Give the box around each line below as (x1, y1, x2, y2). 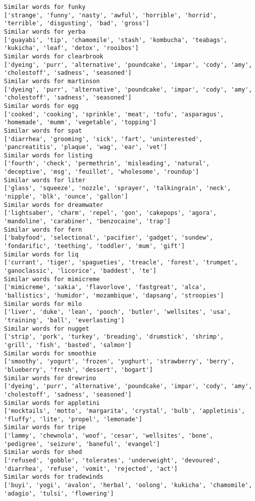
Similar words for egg (4, 102, 79, 109)
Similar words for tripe (4, 424, 86, 431)
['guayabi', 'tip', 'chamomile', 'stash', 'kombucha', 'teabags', (4, 36, 228, 44)
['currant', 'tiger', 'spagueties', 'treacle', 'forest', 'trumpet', (4, 259, 238, 266)
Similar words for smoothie (4, 350, 97, 357)
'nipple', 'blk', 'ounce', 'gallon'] (4, 193, 128, 200)
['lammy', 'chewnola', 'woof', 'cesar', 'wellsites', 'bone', (4, 432, 213, 440)
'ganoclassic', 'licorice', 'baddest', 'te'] (4, 267, 156, 274)
